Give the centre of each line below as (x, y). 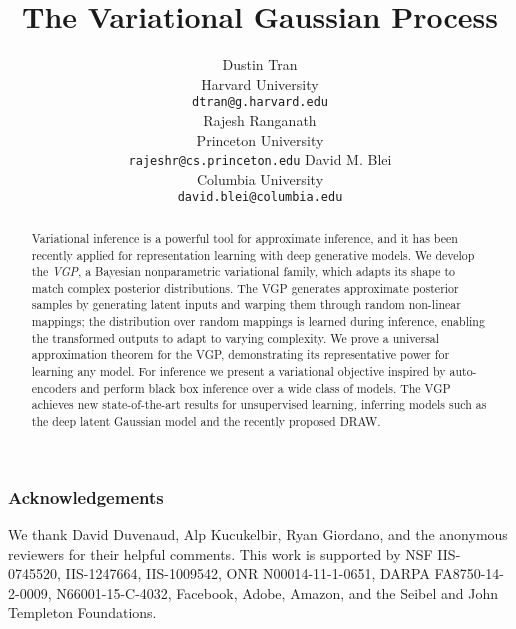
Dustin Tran (260, 64)
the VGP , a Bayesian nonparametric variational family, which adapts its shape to (243, 271)
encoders (54, 387)
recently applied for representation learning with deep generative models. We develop (253, 254)
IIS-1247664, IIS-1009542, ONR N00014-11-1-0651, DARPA (247, 573)
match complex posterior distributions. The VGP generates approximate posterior (245, 287)
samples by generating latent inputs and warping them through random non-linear (246, 304)
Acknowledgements (86, 496)
